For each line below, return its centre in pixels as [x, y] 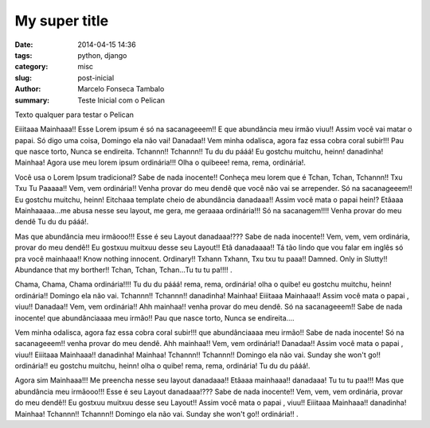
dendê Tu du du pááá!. [52, 222]
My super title [62, 21]
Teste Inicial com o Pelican [121, 100]
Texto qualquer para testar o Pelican [74, 115]
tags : [23, 55]
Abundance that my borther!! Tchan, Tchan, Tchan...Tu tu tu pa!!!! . [123, 270]
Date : [24, 45]
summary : [32, 100]
